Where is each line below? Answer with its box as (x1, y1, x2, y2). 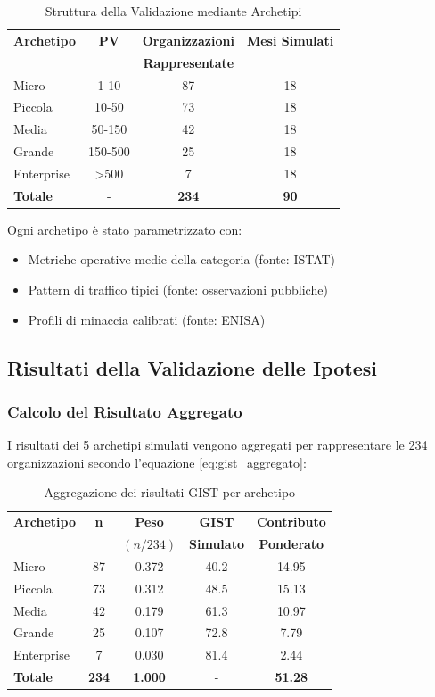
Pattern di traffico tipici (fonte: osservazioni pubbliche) (28, 280, 328, 299)
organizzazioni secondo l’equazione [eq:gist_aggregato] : (7, 452, 307, 471)
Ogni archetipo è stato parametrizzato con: (7, 220, 242, 238)
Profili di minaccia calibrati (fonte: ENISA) (28, 310, 266, 328)
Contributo (256, 512, 326, 531)
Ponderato (259, 535, 324, 553)
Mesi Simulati (246, 30, 334, 49)
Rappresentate (143, 53, 234, 71)
